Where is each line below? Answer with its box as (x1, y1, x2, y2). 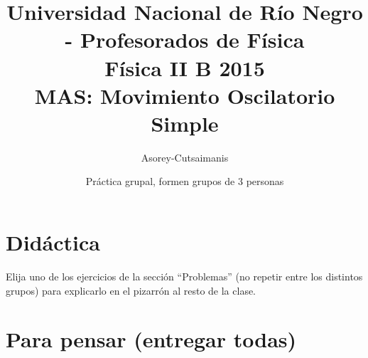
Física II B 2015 (104, 53, 265, 82)
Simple (151, 108, 219, 137)
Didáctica (6, 228, 100, 257)
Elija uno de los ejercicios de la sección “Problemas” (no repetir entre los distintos (6, 269, 363, 283)
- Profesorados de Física (65, 25, 305, 54)
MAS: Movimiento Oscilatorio (34, 80, 335, 110)
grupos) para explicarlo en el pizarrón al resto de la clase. (6, 283, 256, 298)
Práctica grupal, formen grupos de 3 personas (85, 174, 284, 189)
